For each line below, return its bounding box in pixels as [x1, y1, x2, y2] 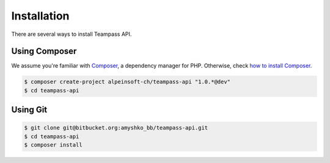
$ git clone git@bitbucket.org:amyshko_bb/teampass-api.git [24, 125, 208, 131]
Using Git [11, 105, 48, 115]
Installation [11, 9, 70, 23]
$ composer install [24, 142, 82, 148]
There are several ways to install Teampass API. [11, 30, 132, 38]
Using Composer [11, 46, 77, 57]
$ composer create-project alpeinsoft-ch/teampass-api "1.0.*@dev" [24, 78, 231, 85]
